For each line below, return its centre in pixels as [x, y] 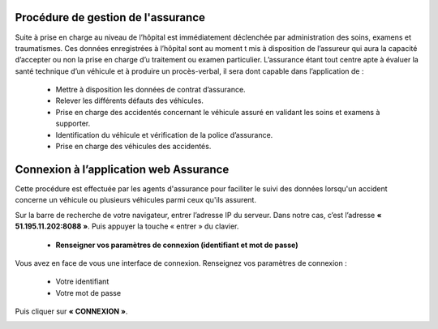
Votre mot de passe [88, 293]
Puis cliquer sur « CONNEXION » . [71, 311]
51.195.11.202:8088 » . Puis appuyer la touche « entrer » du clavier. [127, 226]
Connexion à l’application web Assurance [122, 169]
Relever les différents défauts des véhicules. [130, 100]
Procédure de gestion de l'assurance [110, 17]
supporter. [73, 124]
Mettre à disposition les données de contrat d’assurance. [151, 90]
